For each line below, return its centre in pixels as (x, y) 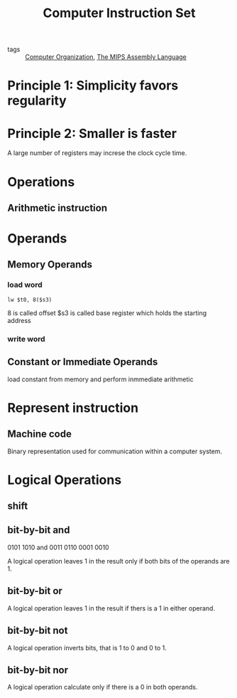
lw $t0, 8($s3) (30, 300)
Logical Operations (65, 480)
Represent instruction (73, 408)
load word (25, 285)
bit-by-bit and (39, 530)
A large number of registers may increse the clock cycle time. (97, 153)
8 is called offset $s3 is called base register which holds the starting (107, 313)
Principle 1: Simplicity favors (93, 86)
